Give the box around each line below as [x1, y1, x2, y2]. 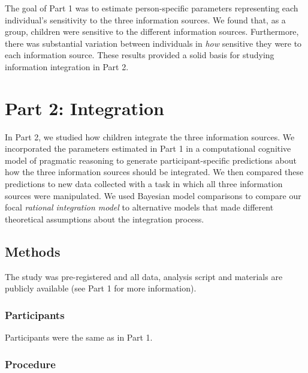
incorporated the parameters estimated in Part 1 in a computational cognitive [5, 142, 291, 155]
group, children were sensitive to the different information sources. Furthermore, [5, 25, 299, 38]
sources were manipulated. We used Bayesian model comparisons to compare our [5, 189, 301, 201]
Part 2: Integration [5, 95, 164, 120]
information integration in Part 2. [5, 60, 129, 73]
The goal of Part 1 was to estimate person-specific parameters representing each [5, 2, 298, 14]
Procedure [5, 356, 56, 371]
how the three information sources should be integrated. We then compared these [5, 166, 304, 178]
